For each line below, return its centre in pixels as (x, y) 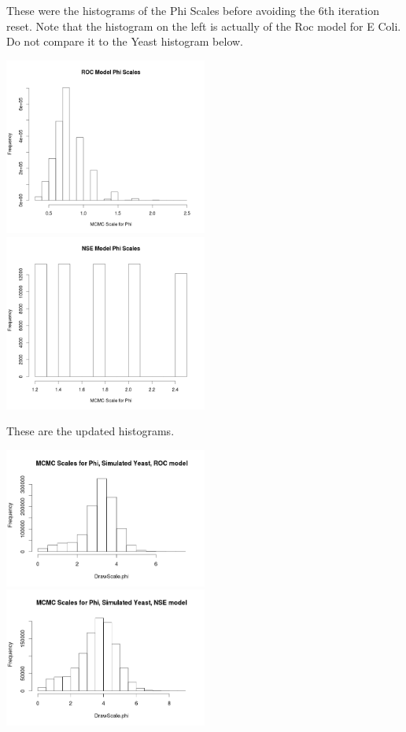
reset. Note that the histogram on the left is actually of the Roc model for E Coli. (204, 26)
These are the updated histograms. (90, 431)
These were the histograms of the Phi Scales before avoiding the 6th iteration (193, 10)
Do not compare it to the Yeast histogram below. (125, 41)
